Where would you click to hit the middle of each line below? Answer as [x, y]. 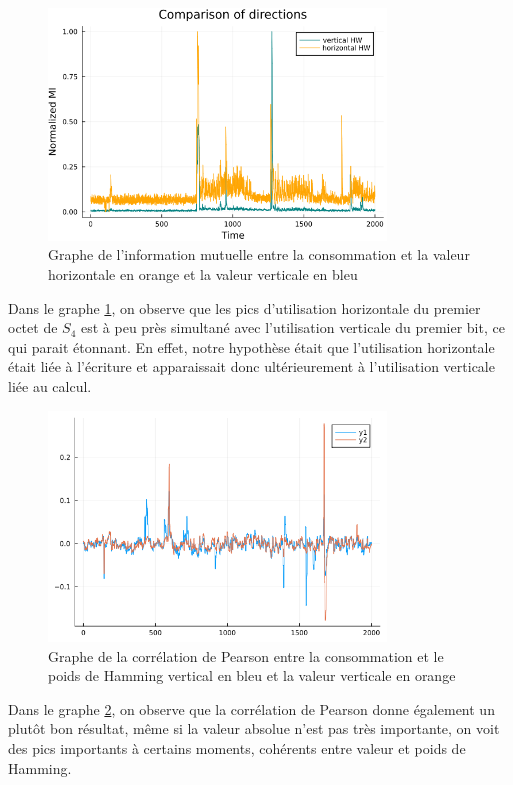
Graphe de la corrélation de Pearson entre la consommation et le [246, 655]
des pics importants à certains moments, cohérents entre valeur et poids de [237, 747]
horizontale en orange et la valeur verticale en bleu [203, 274]
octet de [33, 327]
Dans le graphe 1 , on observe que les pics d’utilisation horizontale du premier [244, 307]
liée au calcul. [50, 385]
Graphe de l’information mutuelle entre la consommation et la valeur [259, 254]
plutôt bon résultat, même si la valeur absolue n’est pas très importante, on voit [254, 728]
